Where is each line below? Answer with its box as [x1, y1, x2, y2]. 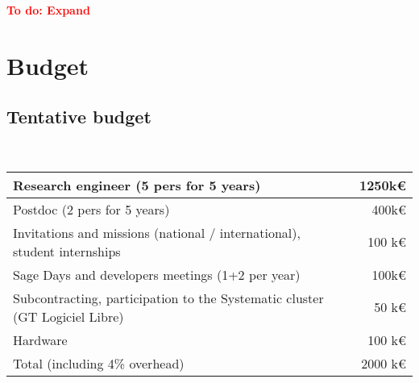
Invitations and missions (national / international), [13, 223, 301, 242]
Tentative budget [6, 104, 151, 129]
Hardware [13, 330, 68, 349]
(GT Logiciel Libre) [13, 306, 124, 326]
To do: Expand [6, 2, 90, 18]
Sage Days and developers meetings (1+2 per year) [13, 264, 301, 284]
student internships [13, 241, 121, 260]
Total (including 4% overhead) [13, 353, 185, 373]
